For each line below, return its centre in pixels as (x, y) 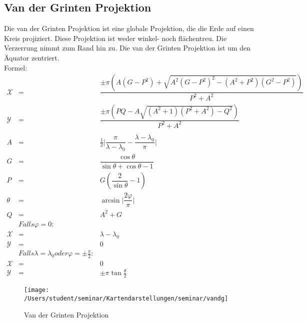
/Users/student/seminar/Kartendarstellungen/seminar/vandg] (126, 298)
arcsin (111, 200)
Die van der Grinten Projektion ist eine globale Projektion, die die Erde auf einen (129, 28)
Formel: (16, 67)
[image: (37, 290)
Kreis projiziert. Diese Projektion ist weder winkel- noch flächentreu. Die (115, 38)
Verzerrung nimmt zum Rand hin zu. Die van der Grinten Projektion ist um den (127, 48)
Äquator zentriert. (32, 57)
